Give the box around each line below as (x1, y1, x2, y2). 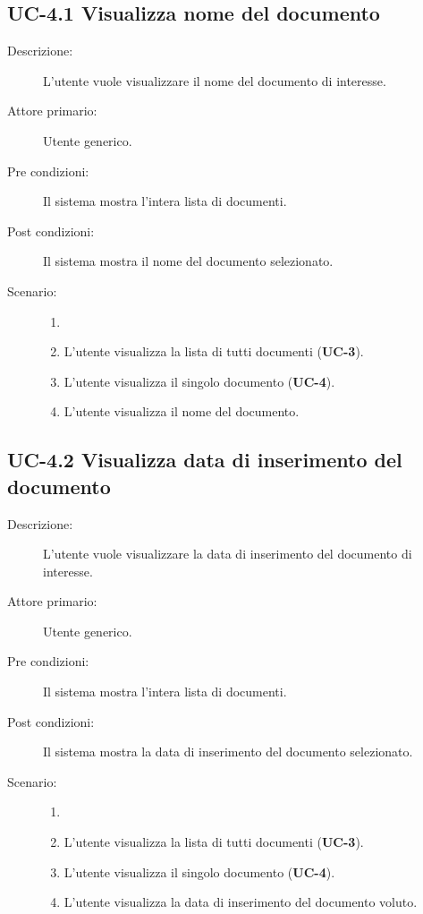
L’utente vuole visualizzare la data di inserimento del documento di (43, 544, 412, 563)
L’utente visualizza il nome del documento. (63, 402, 300, 421)
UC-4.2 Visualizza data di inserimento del (7, 446, 402, 474)
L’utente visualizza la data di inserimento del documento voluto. (63, 893, 418, 911)
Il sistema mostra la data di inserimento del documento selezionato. (43, 742, 413, 761)
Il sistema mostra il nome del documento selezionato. (43, 252, 334, 270)
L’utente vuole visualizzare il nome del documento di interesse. (43, 71, 386, 90)
